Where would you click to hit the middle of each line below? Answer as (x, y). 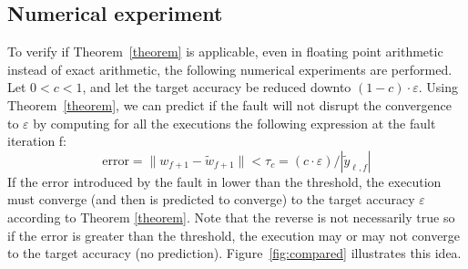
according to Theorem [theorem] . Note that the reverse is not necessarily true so (231, 217)
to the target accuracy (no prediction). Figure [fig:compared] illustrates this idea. (234, 253)
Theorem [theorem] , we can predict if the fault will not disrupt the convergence (229, 104)
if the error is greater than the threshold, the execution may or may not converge (234, 235)
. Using (438, 87)
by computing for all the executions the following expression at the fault (234, 123)
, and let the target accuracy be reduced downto (217, 87)
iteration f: (37, 141)
